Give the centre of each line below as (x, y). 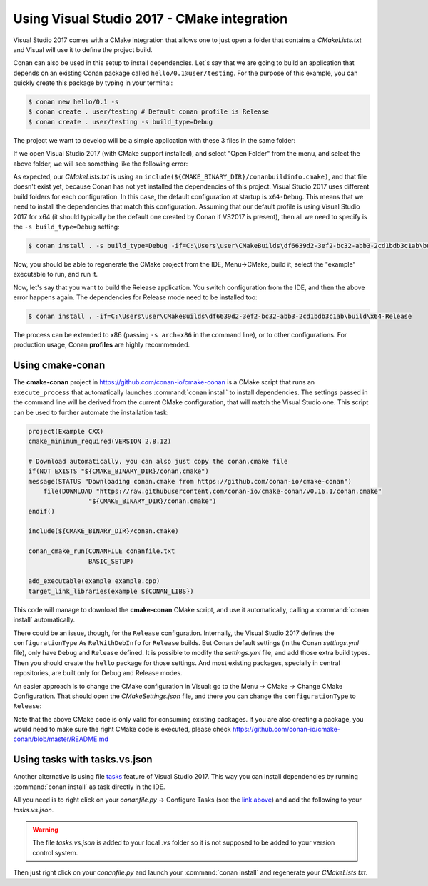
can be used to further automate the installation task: (91, 412)
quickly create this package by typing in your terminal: (93, 83)
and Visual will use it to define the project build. (83, 49)
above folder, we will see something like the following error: (101, 164)
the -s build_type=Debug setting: (67, 227)
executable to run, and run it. (56, 274)
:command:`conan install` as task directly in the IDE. (89, 787)
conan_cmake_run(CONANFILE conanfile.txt (102, 551)
